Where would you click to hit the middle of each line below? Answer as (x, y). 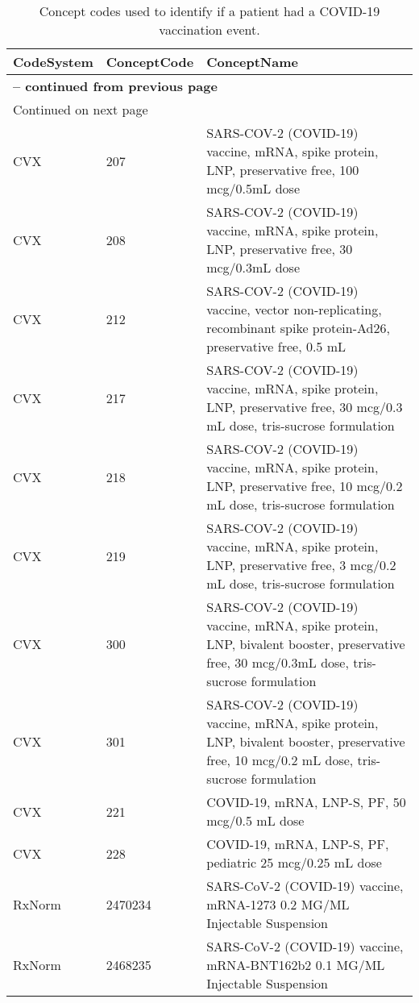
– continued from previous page (115, 86)
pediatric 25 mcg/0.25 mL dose (294, 862)
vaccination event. (209, 29)
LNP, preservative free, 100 (283, 170)
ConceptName (252, 62)
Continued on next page (81, 109)
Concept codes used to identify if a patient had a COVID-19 (209, 11)
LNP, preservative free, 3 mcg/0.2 (301, 565)
